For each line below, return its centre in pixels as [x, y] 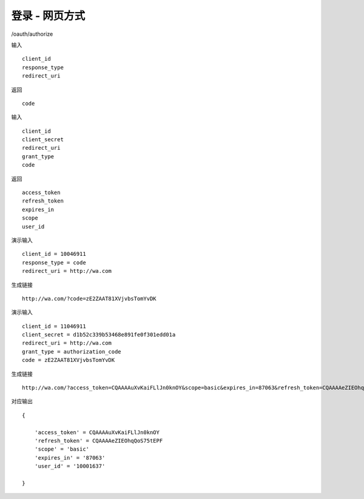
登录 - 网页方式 [48, 16]
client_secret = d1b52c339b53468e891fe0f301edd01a [99, 335]
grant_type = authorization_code [72, 351]
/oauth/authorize [32, 34]
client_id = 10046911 [54, 254]
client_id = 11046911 [54, 326]
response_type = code [54, 263]
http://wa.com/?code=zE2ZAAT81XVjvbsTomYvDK [89, 298]
